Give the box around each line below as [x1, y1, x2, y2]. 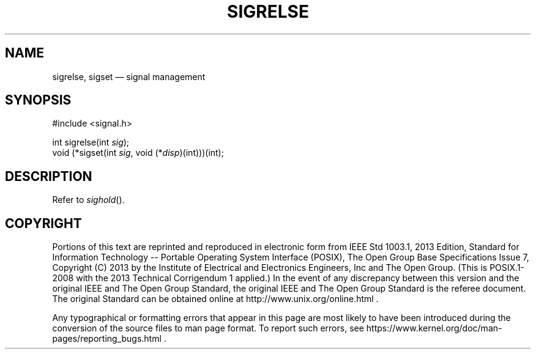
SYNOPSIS [5, 92, 72, 108]
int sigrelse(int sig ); [52, 137, 130, 148]
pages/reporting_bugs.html [52, 333, 162, 344]
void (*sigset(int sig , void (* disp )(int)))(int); [52, 147, 224, 158]
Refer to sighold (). [52, 194, 125, 205]
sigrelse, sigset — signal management [52, 71, 206, 82]
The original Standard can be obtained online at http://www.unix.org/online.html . [52, 293, 379, 304]
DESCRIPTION [5, 168, 92, 184]
